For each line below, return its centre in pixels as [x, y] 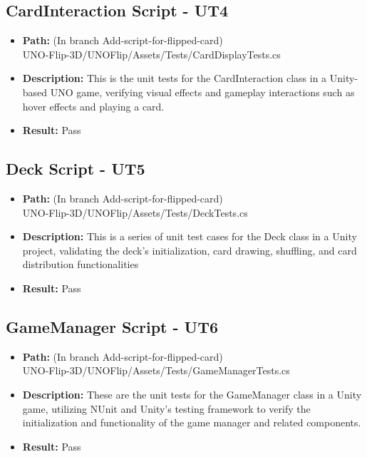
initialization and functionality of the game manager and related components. [192, 422]
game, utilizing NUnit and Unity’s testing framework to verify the [166, 408]
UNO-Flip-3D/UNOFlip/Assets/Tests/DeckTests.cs [135, 212]
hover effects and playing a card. [93, 106]
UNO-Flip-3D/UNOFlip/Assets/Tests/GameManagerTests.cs [156, 370]
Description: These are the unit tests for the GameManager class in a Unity [192, 394]
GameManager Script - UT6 [112, 326]
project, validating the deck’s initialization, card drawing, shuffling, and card [190, 250]
